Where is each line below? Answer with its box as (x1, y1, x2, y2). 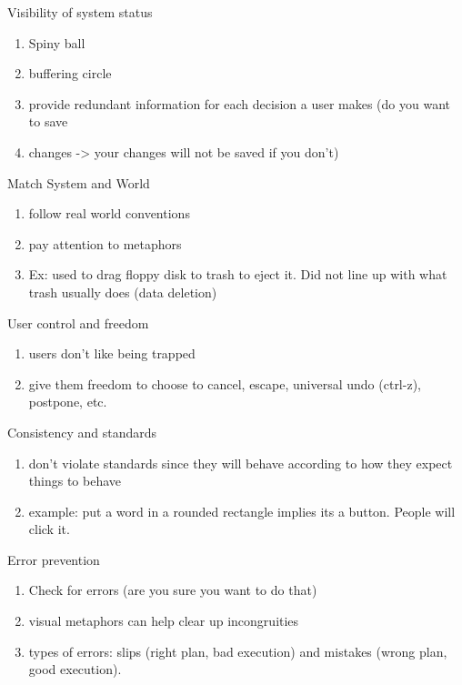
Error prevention (7, 549, 100, 569)
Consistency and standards (7, 422, 157, 441)
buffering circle (28, 64, 112, 83)
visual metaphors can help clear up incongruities (28, 611, 299, 630)
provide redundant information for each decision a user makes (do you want (28, 94, 451, 113)
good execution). (28, 660, 122, 679)
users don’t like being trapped (28, 344, 196, 363)
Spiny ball (28, 33, 85, 52)
